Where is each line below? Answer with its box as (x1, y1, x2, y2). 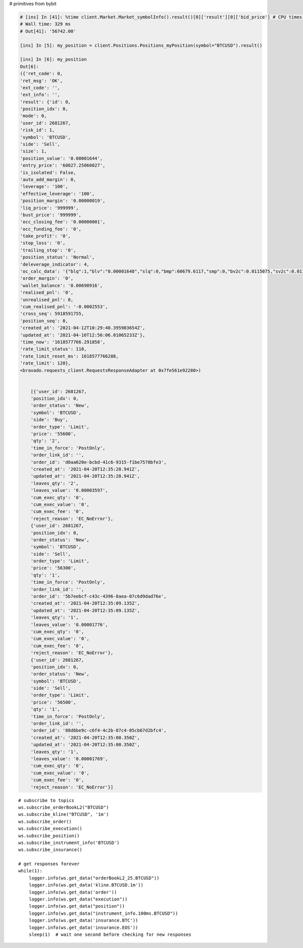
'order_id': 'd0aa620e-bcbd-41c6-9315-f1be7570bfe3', (30, 459, 167, 465)
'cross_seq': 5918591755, (20, 311, 84, 317)
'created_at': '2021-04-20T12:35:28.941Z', (30, 466, 140, 472)
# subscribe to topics (18, 798, 75, 803)
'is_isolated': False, (20, 170, 76, 175)
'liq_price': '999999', (20, 205, 79, 210)
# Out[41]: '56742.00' (20, 28, 76, 34)
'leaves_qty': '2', (30, 480, 79, 486)
